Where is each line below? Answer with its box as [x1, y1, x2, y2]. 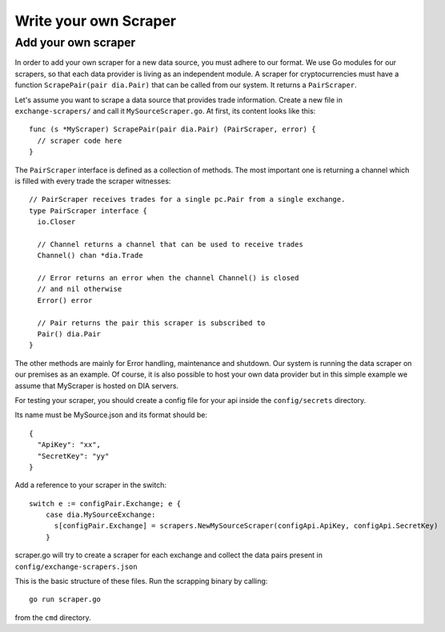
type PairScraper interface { [29, 206, 148, 215]
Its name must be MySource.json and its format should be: [14, 410, 208, 420]
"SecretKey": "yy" [37, 451, 110, 461]
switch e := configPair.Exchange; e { [29, 499, 182, 508]
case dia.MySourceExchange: [45, 510, 156, 520]
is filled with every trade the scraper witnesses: [14, 176, 171, 186]
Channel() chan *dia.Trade [37, 251, 143, 260]
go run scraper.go [29, 595, 102, 604]
